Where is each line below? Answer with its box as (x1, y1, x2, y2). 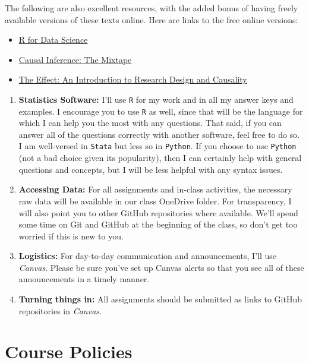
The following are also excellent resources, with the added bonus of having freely (5, 2, 298, 14)
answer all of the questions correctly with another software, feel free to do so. (18, 128, 300, 140)
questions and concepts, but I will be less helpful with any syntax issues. (18, 163, 283, 175)
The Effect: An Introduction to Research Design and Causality (18, 73, 247, 86)
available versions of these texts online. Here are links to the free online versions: (5, 13, 298, 26)
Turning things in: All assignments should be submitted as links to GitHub (18, 293, 302, 305)
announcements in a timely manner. (18, 273, 150, 285)
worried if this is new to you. (18, 229, 124, 242)
